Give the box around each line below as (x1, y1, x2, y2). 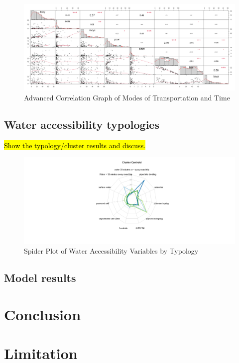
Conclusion (4, 304, 81, 324)
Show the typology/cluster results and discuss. (4, 140, 146, 150)
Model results (4, 270, 76, 285)
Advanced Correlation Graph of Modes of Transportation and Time (24, 92, 230, 102)
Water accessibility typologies (4, 116, 159, 132)
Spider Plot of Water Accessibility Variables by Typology (24, 246, 199, 256)
